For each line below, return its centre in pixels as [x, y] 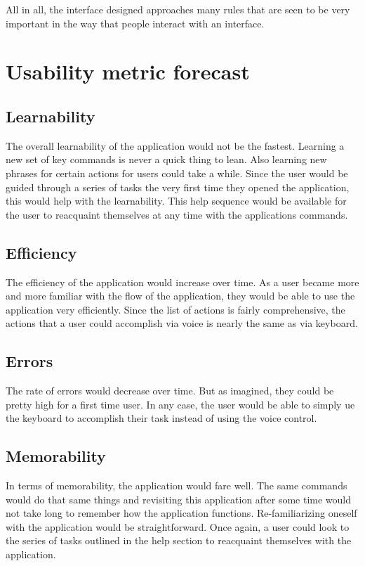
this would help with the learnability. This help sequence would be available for [176, 201]
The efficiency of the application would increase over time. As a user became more [182, 282]
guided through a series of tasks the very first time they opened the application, [178, 187]
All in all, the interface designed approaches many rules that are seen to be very [178, 9]
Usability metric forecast [128, 71]
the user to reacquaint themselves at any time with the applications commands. [177, 214]
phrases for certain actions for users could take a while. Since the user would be [177, 173]
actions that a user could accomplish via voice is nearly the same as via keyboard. [182, 323]
